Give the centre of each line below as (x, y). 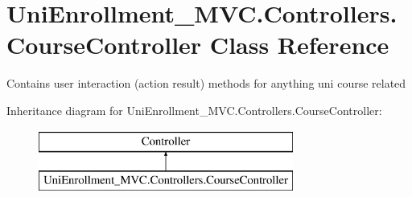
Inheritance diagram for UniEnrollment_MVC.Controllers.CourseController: (194, 110)
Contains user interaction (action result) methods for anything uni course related (206, 83)
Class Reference (299, 45)
